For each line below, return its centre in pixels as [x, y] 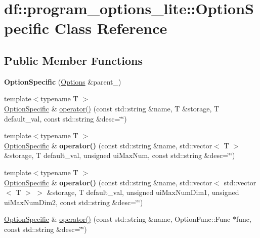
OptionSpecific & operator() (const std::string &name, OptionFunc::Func [117, 219]
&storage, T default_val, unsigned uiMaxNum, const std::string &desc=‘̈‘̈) [120, 155]
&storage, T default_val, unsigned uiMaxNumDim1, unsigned [143, 192]
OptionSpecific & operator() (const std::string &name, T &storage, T [112, 108]
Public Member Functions [73, 60]
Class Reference [111, 28]
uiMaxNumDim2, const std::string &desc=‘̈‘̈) [74, 202]
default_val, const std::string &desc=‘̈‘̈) [66, 118]
